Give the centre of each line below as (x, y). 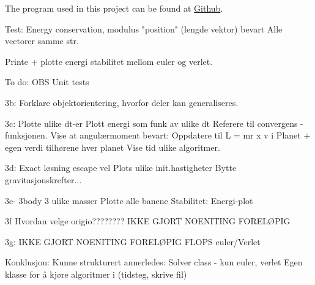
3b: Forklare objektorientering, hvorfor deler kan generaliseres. (122, 102)
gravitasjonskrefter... (43, 179)
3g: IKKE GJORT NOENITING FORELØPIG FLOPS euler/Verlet (133, 241)
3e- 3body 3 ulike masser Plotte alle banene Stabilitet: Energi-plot (129, 200)
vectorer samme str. (42, 41)
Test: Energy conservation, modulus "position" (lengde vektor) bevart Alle (144, 28)
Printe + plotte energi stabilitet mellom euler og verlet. (109, 61)
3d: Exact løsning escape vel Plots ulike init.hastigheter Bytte (121, 168)
